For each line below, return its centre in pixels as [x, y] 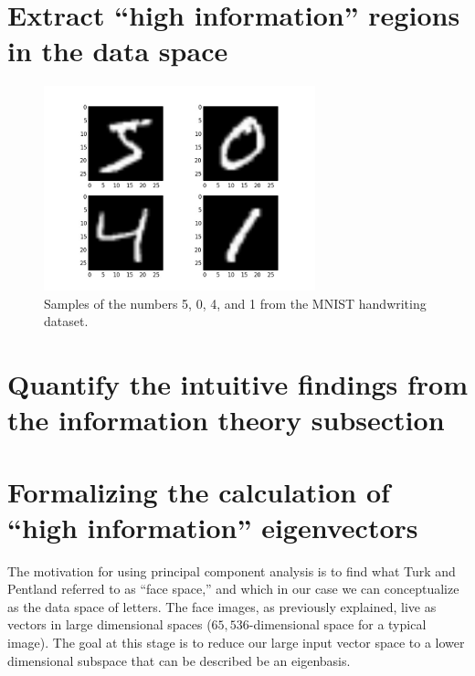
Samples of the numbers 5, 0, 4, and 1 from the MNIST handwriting [235, 303]
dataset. [66, 321]
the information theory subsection [226, 420]
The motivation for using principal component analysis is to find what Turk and [232, 570]
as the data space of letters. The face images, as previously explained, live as [222, 606]
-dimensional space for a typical [338, 624]
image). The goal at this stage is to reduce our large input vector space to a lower [236, 643]
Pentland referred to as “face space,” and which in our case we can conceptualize [233, 589]
